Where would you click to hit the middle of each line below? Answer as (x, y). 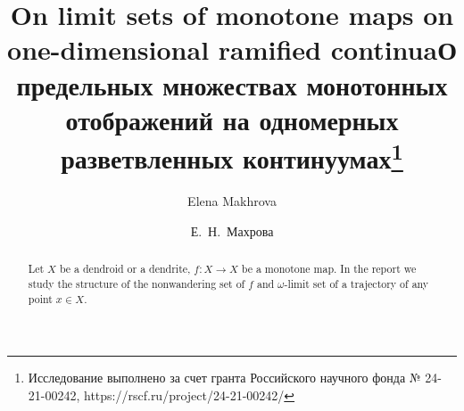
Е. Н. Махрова (232, 230)
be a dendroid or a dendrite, (125, 269)
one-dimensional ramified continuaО (232, 49)
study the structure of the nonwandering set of (137, 283)
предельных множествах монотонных (232, 84)
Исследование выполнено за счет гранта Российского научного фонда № (224, 378)
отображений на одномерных (232, 119)
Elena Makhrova (232, 201)
